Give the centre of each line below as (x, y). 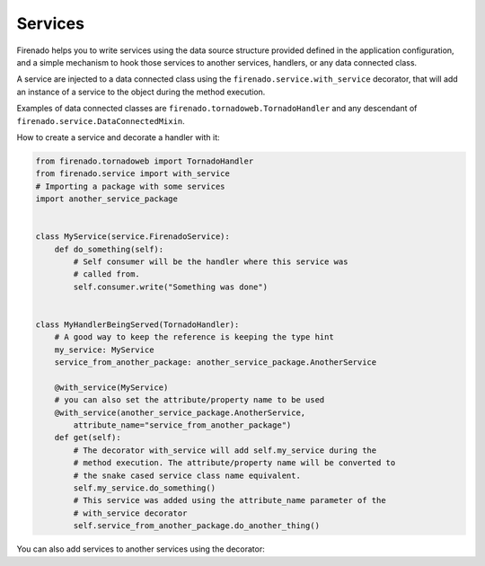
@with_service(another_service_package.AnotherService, (180, 412)
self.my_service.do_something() (144, 488)
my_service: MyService (104, 349)
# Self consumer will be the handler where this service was (211, 262)
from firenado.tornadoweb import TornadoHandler (145, 161)
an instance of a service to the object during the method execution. (141, 92)
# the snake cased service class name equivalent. (187, 475)
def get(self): (88, 438)
